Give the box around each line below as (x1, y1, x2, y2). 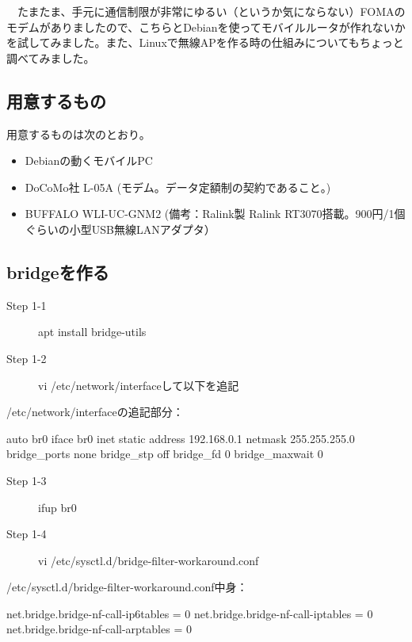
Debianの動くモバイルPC (25, 152, 153, 169)
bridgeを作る (6, 259, 109, 284)
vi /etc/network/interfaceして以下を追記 (38, 376, 239, 393)
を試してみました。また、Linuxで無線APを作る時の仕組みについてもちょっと (6, 34, 404, 51)
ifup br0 (38, 499, 77, 515)
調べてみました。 (6, 49, 95, 66)
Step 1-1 (6, 296, 47, 313)
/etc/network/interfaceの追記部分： (6, 403, 184, 420)
